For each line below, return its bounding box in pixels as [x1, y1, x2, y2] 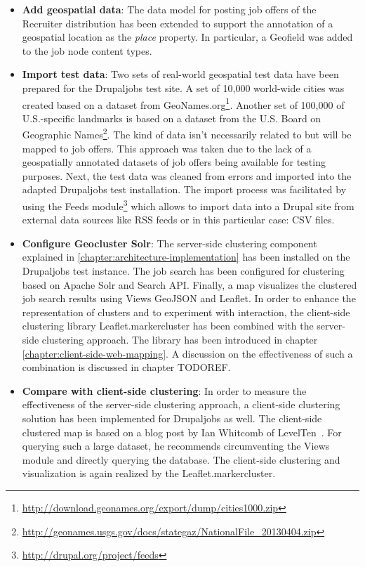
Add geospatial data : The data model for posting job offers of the [22, 2, 317, 16]
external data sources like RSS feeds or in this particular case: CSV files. [22, 212, 335, 227]
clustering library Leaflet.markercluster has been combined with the [22, 318, 314, 333]
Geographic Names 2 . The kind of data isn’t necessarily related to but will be [22, 125, 352, 142]
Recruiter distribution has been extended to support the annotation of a [22, 15, 333, 30]
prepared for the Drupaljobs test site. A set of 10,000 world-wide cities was [22, 80, 345, 95]
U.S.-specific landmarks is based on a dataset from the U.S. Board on [22, 110, 321, 125]
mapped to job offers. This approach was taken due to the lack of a [22, 141, 312, 155]
